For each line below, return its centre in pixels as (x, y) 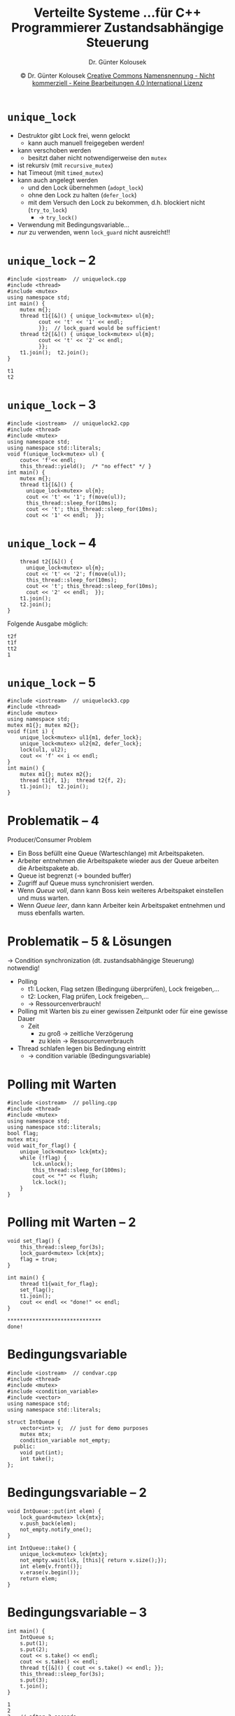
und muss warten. (43, 898)
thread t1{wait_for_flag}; (59, 1284)
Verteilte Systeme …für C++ (117, 13)
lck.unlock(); (53, 1164)
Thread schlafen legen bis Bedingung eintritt (81, 1048)
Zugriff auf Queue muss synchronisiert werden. (86, 883)
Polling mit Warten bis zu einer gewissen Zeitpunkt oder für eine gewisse (122, 1011)
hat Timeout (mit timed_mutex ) (60, 172)
